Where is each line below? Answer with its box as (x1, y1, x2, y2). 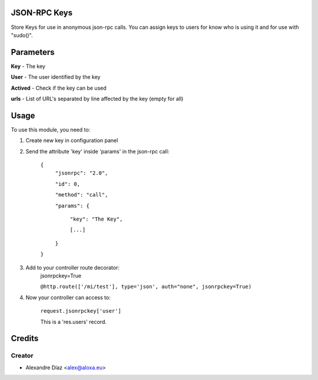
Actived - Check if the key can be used (11, 84, 107, 91)
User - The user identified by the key (11, 74, 101, 81)
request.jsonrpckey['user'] (40, 307, 122, 315)
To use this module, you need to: (11, 126, 91, 133)
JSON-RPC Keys (11, 8, 73, 18)
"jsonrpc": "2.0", (55, 170, 108, 176)
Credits (11, 333, 39, 343)
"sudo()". (11, 31, 33, 38)
